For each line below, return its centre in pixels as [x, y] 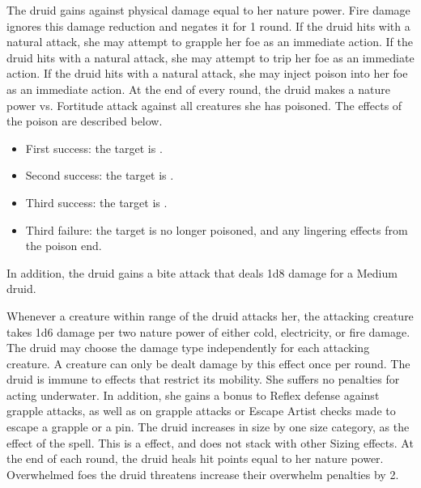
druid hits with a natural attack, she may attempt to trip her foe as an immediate [210, 57]
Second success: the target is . [100, 175]
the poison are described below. [85, 121]
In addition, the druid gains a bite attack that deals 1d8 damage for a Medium [202, 272]
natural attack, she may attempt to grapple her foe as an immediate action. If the [210, 42]
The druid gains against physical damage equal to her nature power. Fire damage [208, 10]
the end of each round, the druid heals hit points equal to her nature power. [195, 458]
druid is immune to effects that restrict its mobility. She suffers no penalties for [203, 379]
